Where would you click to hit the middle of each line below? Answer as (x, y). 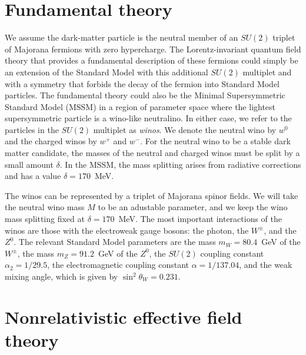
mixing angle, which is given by (61, 276)
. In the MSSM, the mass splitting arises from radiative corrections (180, 164)
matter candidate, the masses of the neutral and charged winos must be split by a (152, 153)
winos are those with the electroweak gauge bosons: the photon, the (127, 230)
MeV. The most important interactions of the (200, 219)
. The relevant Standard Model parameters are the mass (115, 242)
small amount (29, 164)
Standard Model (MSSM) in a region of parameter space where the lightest (140, 106)
